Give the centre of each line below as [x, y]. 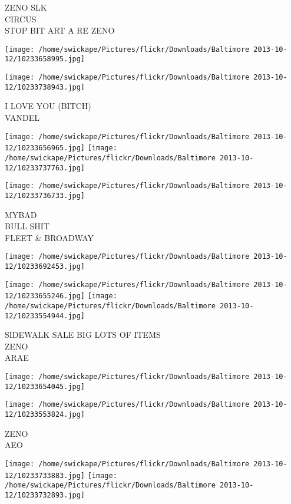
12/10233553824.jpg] [45, 414]
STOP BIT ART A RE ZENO [60, 30]
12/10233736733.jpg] [45, 195]
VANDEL [22, 117]
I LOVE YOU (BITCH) [48, 106]
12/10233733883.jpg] [45, 475]
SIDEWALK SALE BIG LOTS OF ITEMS [83, 335]
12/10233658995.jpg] [45, 59]
